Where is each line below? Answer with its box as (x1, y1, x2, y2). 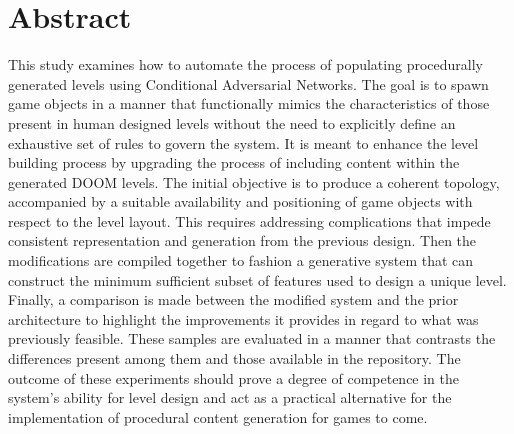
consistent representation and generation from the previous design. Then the (8, 230, 477, 251)
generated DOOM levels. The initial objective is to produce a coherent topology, (8, 171, 500, 192)
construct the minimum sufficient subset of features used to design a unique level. (8, 269, 507, 290)
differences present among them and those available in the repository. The (8, 348, 461, 369)
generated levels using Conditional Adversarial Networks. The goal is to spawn (8, 73, 489, 94)
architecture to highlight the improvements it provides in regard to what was (8, 308, 479, 329)
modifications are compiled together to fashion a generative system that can (8, 250, 474, 271)
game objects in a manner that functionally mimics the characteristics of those (8, 93, 490, 114)
